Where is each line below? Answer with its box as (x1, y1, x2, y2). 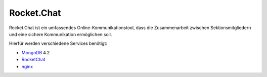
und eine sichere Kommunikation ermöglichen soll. (9, 31, 112, 37)
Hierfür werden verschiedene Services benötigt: (9, 40, 107, 46)
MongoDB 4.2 (21, 49, 50, 55)
